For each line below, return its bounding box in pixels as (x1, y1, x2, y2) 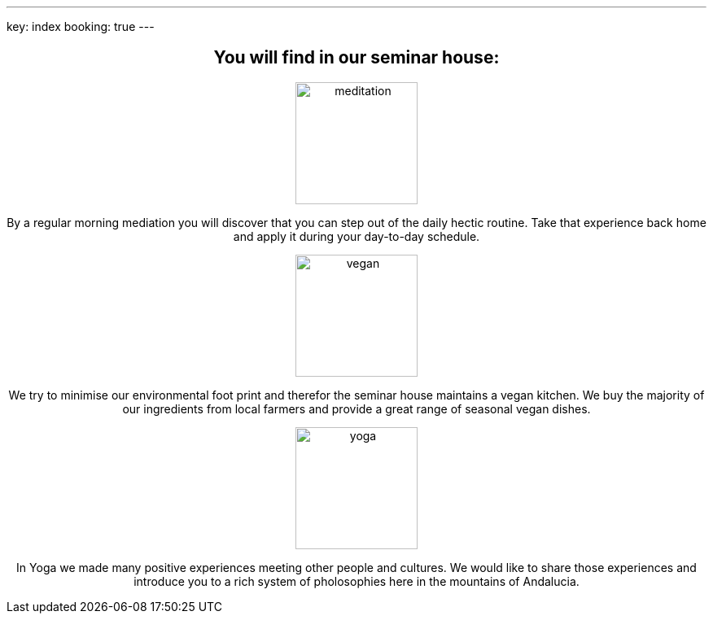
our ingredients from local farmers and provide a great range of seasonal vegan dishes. (122, 401, 591, 416)
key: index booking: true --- (7, 20, 155, 33)
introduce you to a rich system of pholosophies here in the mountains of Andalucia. (133, 574, 580, 588)
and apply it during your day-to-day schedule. (233, 229, 480, 243)
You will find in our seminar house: (213, 47, 500, 68)
